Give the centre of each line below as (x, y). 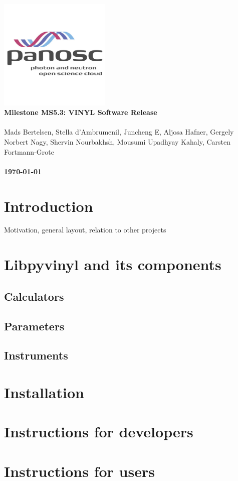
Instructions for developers (99, 432)
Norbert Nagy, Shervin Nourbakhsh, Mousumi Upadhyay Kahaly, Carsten (117, 141)
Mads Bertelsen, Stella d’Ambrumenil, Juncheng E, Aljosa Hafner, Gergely (119, 132)
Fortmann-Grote (29, 151)
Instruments (36, 355)
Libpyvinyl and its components (113, 264)
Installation (44, 392)
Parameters (34, 326)
